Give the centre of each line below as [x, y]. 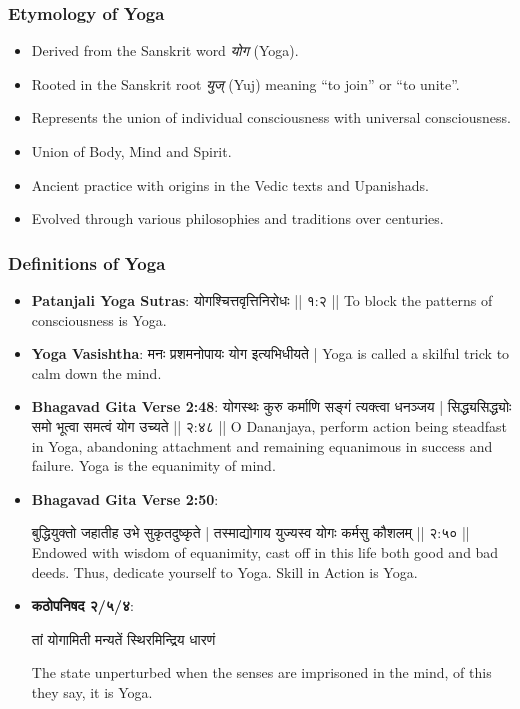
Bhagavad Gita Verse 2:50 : [125, 498]
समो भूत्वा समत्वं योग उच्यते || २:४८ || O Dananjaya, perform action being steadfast [269, 425]
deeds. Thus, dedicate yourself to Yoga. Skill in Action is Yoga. [224, 571]
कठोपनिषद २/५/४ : [82, 605]
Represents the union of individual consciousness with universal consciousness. [271, 117]
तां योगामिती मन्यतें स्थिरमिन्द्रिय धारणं [123, 638]
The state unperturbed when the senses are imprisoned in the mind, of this [261, 672]
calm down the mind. [96, 372]
